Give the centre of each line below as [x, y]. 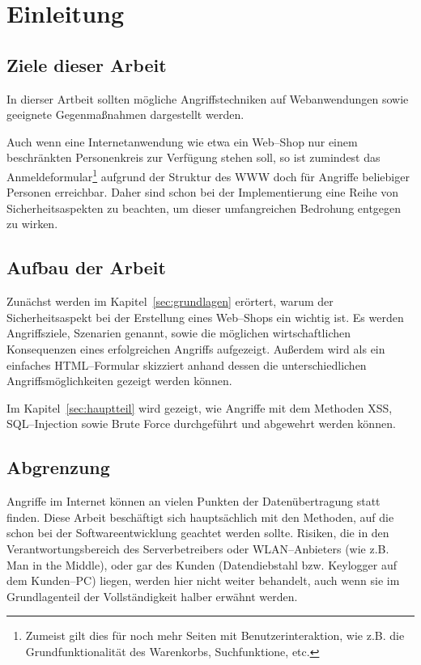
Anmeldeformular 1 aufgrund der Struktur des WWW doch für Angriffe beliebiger [208, 175]
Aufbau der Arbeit [86, 267]
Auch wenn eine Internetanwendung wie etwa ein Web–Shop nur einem [182, 141]
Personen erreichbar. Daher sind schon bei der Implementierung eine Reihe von [203, 192]
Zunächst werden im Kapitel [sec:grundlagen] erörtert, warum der [170, 301]
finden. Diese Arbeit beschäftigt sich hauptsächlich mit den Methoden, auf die [200, 517]
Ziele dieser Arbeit [87, 64]
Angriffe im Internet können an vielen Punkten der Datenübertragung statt [193, 501]
